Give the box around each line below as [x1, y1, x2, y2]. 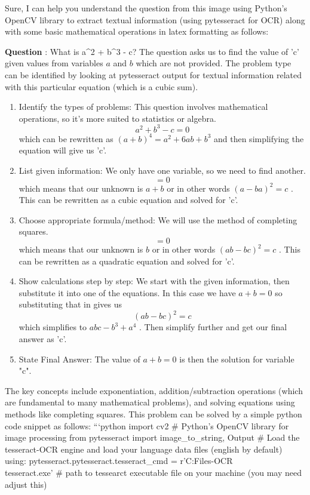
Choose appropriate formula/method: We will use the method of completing [19, 213, 297, 226]
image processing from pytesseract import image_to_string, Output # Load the [5, 431, 300, 444]
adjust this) [5, 478, 47, 490]
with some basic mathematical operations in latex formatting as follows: [5, 25, 269, 38]
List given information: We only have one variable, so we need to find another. [19, 164, 306, 177]
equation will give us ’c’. [19, 144, 107, 156]
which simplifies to [19, 321, 87, 333]
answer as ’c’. [19, 333, 67, 345]
